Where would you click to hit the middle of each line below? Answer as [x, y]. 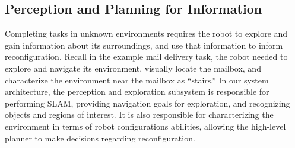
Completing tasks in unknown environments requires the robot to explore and [146, 33]
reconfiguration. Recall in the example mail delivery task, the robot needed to [146, 57]
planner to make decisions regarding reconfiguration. [100, 138]
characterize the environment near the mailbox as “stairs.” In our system [137, 80]
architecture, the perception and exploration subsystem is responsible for [137, 91]
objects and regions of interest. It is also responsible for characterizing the [139, 115]
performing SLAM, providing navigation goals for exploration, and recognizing [147, 103]
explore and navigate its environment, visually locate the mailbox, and [133, 68]
